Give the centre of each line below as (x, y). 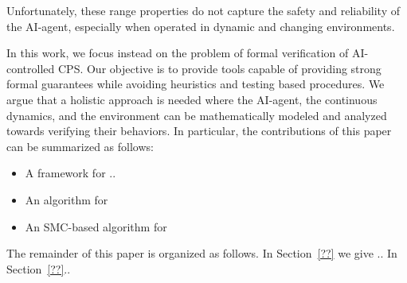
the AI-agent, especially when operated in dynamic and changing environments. (201, 26)
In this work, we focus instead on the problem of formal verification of (178, 53)
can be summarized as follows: (80, 146)
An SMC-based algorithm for (96, 226)
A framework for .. (70, 173)
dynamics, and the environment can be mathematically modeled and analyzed (197, 115)
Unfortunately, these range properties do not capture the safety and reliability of (203, 10)
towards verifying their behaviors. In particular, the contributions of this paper (199, 131)
